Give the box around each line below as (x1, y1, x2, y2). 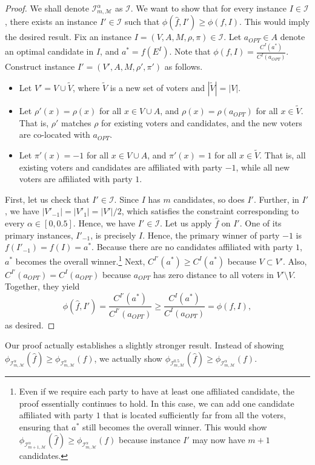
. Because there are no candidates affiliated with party (91, 240, 293, 253)
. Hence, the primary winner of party (142, 228, 280, 241)
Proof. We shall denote (5, 2, 89, 14)
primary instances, (5, 228, 73, 241)
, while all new (236, 160, 290, 173)
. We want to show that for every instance (130, 2, 287, 14)
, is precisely (90, 228, 136, 241)
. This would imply (239, 15, 310, 28)
